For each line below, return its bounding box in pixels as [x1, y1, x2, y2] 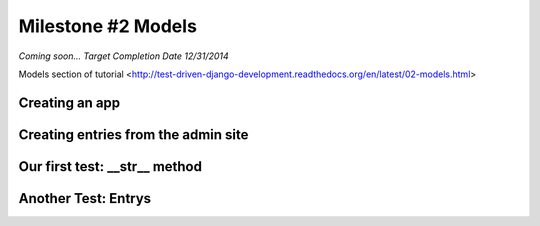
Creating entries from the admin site [18, 126, 249, 143]
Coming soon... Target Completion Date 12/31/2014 [18, 50, 229, 62]
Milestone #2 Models [18, 15, 197, 37]
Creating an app [18, 94, 121, 111]
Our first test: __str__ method [18, 158, 202, 175]
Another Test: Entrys [18, 190, 152, 207]
